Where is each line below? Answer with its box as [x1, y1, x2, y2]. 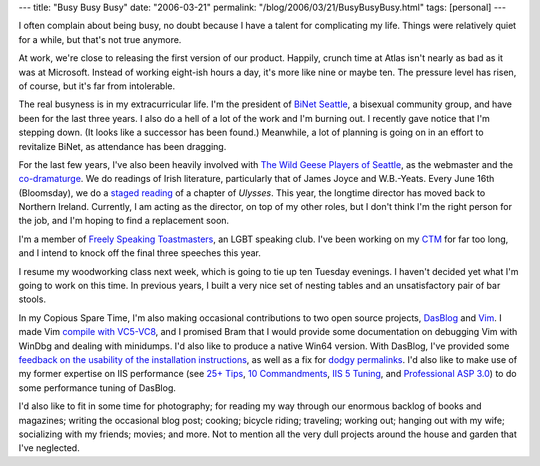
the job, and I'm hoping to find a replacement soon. [18, 215, 230, 227]
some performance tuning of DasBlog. [18, 381, 177, 394]
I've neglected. [18, 442, 80, 454]
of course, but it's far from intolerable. [18, 80, 176, 92]
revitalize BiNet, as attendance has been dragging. [18, 140, 227, 152]
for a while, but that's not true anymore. [18, 33, 182, 45]
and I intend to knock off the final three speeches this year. [18, 247, 262, 259]
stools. [18, 293, 47, 305]
